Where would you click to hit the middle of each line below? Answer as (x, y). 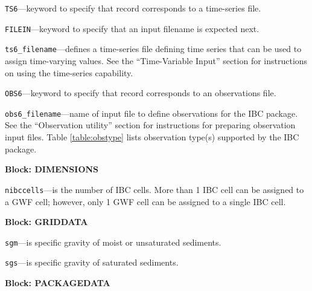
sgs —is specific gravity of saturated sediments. (92, 262)
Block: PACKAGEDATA (58, 283)
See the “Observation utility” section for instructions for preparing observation (150, 125)
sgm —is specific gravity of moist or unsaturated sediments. (113, 242)
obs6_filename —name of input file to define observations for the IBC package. (151, 113)
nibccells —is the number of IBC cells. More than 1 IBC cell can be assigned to (154, 189)
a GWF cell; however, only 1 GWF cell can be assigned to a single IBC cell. (145, 201)
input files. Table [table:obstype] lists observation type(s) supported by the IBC (152, 137)
